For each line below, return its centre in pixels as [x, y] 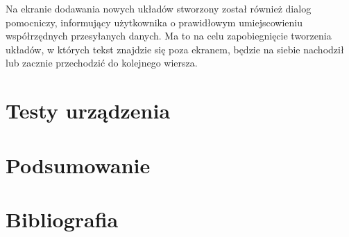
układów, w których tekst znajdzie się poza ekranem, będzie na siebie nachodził [175, 49]
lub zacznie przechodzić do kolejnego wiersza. [102, 63]
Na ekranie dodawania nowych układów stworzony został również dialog [159, 8]
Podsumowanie [78, 165]
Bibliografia [62, 219]
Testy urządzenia [88, 111]
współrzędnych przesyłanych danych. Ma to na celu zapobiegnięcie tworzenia [169, 36]
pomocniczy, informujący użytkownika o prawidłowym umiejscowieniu [154, 22]
